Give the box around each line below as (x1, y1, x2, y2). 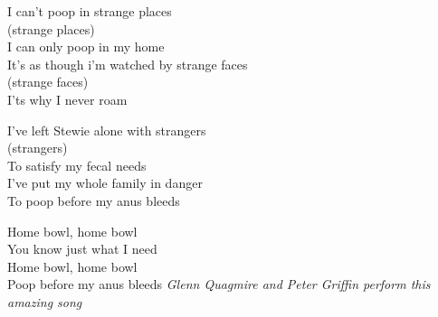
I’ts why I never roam (7, 89, 128, 108)
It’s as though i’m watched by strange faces (7, 54, 248, 73)
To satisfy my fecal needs (7, 155, 147, 174)
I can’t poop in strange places (7, 2, 172, 20)
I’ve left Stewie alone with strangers (7, 120, 206, 139)
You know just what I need (7, 239, 157, 258)
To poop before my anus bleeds (7, 191, 180, 210)
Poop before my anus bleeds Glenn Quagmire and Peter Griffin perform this (7, 275, 431, 294)
